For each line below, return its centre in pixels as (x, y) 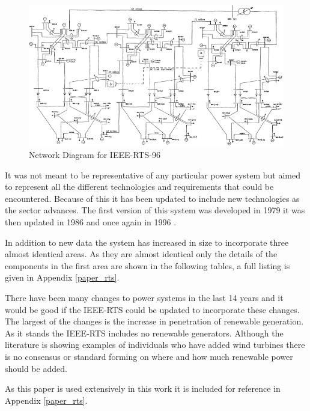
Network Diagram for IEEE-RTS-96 (95, 155)
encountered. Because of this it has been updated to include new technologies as (152, 198)
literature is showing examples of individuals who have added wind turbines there (155, 345)
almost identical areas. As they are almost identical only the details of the (141, 254)
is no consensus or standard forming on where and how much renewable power (149, 356)
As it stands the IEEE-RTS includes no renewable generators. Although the (144, 333)
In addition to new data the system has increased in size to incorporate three (147, 242)
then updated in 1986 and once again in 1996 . (91, 222)
